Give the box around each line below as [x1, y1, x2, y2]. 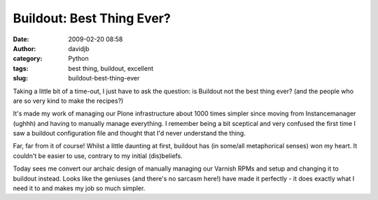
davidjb [68, 44, 90, 52]
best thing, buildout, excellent [68, 64, 154, 73]
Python [68, 55, 89, 63]
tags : [13, 64, 29, 73]
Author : [13, 44, 36, 52]
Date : [13, 35, 29, 43]
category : [13, 55, 43, 63]
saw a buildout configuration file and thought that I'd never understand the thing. [13, 129, 246, 138]
